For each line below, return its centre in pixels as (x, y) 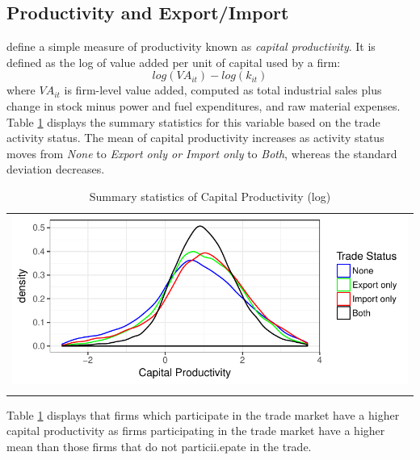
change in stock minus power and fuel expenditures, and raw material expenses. (204, 105)
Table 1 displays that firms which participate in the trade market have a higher (203, 414)
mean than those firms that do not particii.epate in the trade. (159, 446)
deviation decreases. (56, 169)
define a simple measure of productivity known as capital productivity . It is (191, 46)
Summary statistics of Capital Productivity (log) (210, 196)
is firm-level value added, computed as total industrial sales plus (223, 90)
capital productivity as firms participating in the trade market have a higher (196, 431)
